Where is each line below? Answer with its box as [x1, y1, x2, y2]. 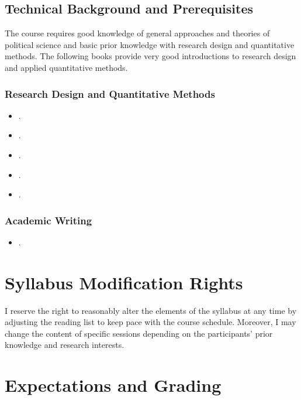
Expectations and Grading [5, 373, 222, 397]
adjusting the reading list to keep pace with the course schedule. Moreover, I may [5, 316, 296, 328]
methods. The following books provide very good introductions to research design [5, 50, 296, 62]
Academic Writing [5, 213, 92, 227]
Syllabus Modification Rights [5, 270, 243, 294]
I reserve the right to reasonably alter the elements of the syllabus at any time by [5, 304, 297, 316]
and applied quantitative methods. [5, 61, 128, 73]
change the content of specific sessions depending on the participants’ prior [5, 327, 273, 339]
